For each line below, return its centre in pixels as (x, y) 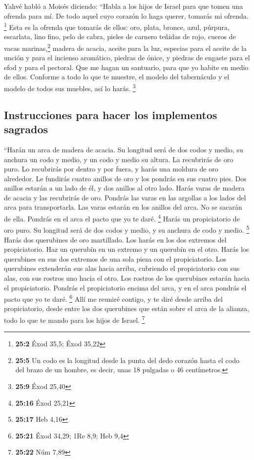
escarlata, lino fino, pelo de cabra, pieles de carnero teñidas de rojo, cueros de (120, 36)
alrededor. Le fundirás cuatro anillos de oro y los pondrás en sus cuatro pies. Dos (125, 178)
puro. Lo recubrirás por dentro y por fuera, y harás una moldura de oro (111, 169)
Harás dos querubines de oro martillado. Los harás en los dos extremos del (115, 239)
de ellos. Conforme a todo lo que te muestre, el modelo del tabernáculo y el (117, 77)
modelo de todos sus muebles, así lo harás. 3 (70, 87)
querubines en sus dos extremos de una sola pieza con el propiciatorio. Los (115, 258)
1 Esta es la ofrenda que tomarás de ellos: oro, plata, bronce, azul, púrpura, (117, 26)
